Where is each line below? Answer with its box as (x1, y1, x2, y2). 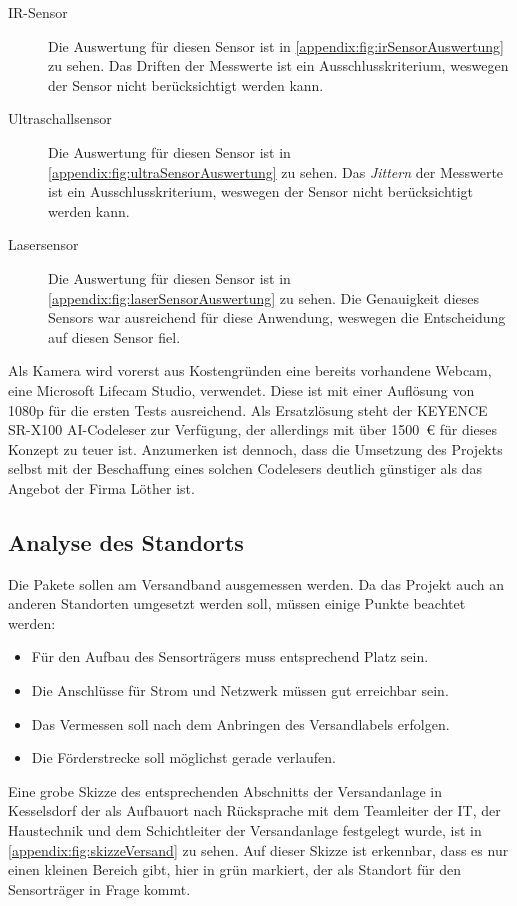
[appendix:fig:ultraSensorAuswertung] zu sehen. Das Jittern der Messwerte (48, 161, 504, 182)
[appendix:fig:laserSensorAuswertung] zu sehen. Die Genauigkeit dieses (48, 287, 480, 308)
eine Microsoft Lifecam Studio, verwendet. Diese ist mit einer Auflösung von (8, 379, 475, 400)
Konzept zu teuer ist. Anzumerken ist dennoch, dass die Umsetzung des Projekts (8, 438, 503, 459)
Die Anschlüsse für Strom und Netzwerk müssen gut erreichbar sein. (31, 680, 449, 701)
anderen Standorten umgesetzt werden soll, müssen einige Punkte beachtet (8, 593, 466, 614)
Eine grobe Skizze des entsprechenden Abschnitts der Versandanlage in (8, 780, 442, 801)
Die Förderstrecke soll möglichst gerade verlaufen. (31, 747, 337, 768)
